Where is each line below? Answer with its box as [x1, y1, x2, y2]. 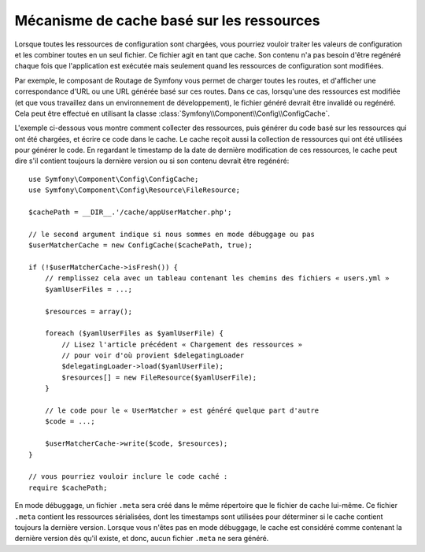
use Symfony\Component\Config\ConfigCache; [28, 174, 199, 183]
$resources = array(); [44, 307, 133, 316]
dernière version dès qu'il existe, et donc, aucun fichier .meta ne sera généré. [14, 534, 269, 543]
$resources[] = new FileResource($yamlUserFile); [61, 372, 257, 382]
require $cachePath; [28, 483, 108, 492]
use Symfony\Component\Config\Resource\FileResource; [28, 186, 240, 194]
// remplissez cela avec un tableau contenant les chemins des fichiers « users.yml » [44, 274, 390, 283]
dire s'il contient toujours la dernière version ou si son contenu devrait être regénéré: [14, 156, 290, 165]
